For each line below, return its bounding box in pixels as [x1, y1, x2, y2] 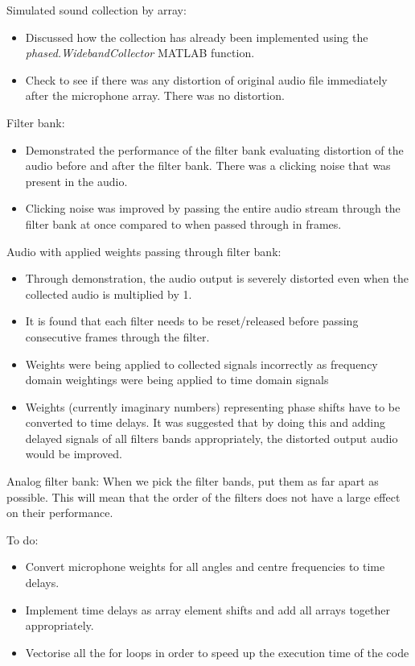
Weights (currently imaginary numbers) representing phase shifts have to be [25, 398, 401, 415]
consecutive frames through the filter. [25, 328, 210, 345]
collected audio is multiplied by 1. [25, 285, 192, 302]
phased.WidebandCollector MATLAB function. [25, 44, 255, 61]
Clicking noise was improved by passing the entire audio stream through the [25, 200, 401, 217]
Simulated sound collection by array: [6, 2, 187, 18]
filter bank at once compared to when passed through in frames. [25, 215, 342, 232]
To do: [6, 531, 39, 548]
